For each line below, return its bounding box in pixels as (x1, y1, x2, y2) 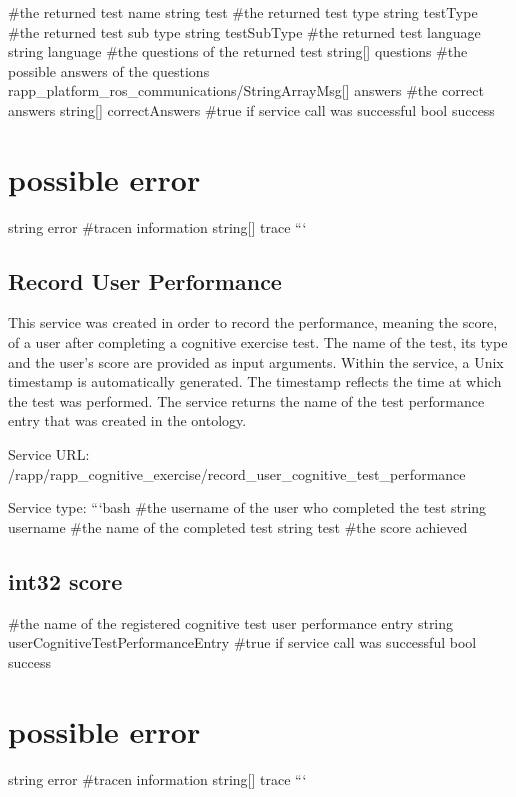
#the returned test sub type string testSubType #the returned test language (8, 21, 481, 42)
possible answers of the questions (8, 60, 210, 81)
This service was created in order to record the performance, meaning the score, (8, 312, 498, 333)
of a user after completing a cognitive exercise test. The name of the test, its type (8, 332, 508, 353)
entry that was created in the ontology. (8, 410, 247, 431)
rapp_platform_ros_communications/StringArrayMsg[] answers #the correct (8, 80, 484, 101)
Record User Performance (8, 265, 282, 296)
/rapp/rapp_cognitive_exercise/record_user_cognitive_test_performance (8, 463, 466, 484)
